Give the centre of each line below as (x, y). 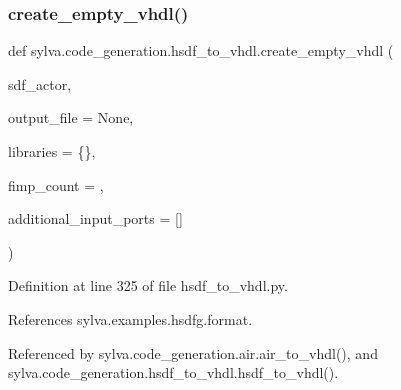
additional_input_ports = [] (95, 218)
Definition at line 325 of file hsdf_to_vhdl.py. (148, 285)
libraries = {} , (52, 151)
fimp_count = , (56, 184)
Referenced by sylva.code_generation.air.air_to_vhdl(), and (193, 352)
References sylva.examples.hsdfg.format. (130, 318)
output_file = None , (71, 117)
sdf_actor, (40, 83)
